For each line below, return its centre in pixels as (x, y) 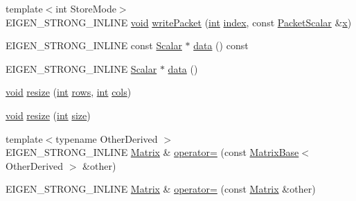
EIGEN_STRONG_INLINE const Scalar (94, 45)
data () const (221, 45)
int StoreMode (86, 8)
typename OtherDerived (107, 138)
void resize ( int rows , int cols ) (69, 92)
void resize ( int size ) (48, 115)
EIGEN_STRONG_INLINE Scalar (81, 68)
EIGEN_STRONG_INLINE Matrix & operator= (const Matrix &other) (161, 189)
